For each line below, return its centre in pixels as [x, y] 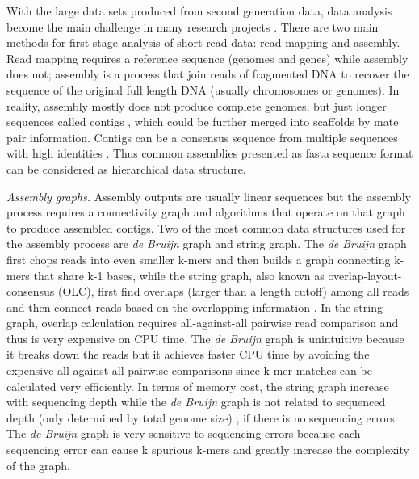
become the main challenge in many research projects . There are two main [193, 26]
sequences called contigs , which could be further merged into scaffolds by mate [203, 122]
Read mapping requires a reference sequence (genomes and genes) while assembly [207, 58]
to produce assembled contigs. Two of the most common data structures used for [206, 227]
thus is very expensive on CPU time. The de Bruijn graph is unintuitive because [205, 338]
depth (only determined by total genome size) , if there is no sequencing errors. [202, 417]
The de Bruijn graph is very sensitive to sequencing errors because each [184, 433]
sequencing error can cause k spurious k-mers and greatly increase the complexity [208, 450]
